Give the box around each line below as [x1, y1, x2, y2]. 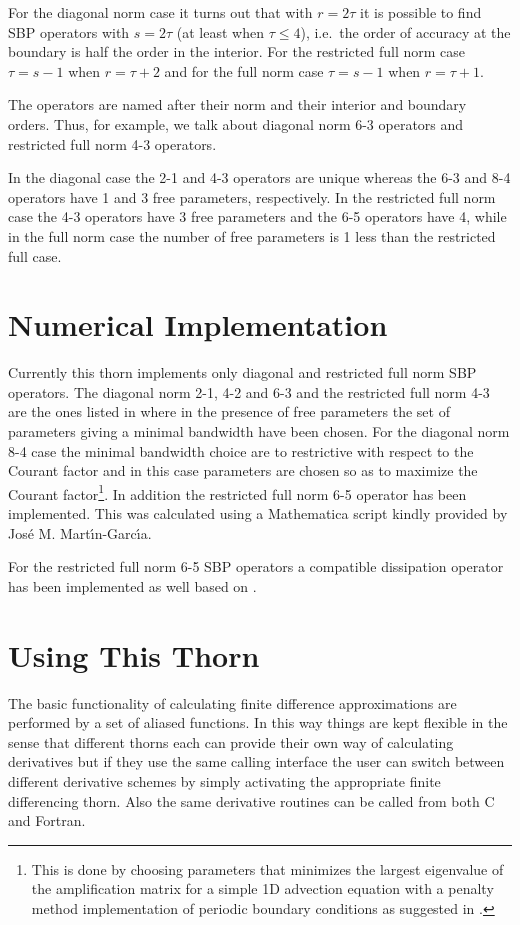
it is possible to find [360, 2, 482, 22]
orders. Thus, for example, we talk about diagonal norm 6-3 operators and [8, 113, 464, 134]
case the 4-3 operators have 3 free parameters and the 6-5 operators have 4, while [8, 206, 507, 227]
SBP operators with [8, 21, 130, 42]
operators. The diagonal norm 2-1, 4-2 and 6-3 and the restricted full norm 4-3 [8, 381, 490, 402]
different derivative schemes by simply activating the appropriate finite [8, 770, 441, 791]
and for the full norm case [164, 60, 324, 81]
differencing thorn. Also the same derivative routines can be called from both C [8, 790, 495, 811]
